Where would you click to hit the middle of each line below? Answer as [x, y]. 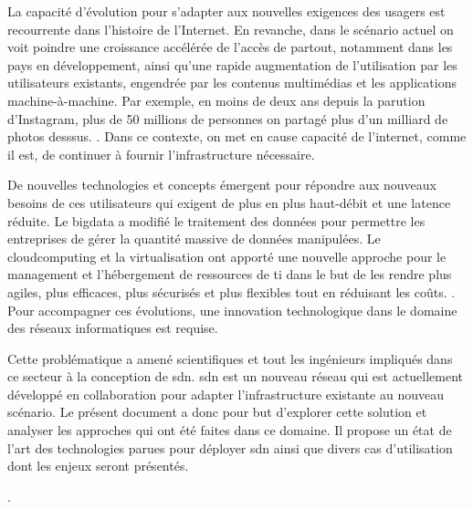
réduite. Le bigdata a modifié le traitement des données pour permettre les [216, 220]
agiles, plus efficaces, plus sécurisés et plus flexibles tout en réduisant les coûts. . [231, 291]
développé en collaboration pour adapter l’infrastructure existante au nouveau [226, 394]
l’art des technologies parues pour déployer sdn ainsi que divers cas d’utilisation [230, 447]
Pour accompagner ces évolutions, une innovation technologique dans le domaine [232, 310]
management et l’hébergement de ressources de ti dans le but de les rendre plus [230, 274]
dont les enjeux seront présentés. [98, 466]
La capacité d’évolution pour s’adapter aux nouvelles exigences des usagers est [226, 11]
